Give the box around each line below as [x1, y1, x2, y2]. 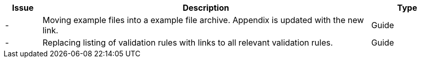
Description [183, 3, 229, 13]
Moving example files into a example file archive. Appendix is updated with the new [42, 15, 364, 25]
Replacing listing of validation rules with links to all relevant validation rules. [42, 37, 333, 48]
